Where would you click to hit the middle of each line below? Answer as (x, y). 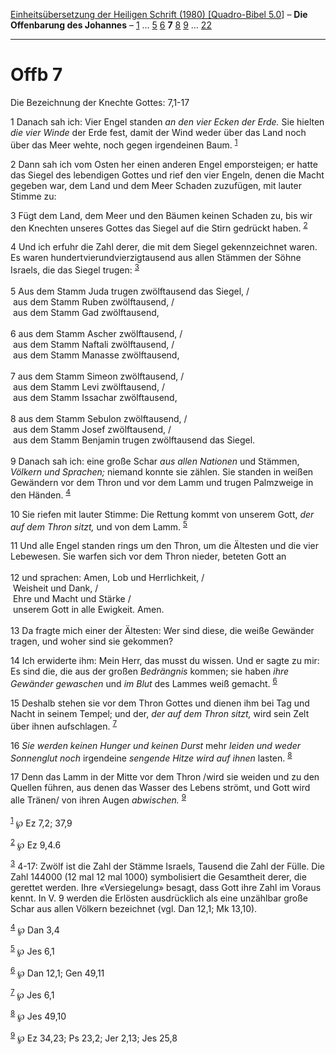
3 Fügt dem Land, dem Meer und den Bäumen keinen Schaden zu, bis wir (161, 215)
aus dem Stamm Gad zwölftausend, (86, 312)
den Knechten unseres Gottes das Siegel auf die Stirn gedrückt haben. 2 (159, 227)
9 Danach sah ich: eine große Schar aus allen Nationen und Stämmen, (155, 461)
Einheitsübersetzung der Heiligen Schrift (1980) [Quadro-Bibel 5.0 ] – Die (159, 14)
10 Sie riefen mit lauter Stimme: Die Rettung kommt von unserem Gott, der (162, 514)
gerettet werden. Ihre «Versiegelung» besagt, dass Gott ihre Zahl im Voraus (166, 887)
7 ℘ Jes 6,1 (32, 994)
